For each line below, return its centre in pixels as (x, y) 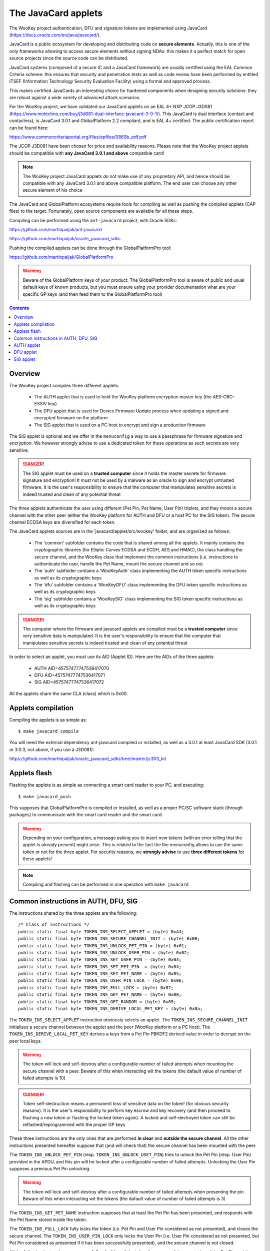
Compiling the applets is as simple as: (48, 720)
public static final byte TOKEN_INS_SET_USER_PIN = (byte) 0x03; (100, 960)
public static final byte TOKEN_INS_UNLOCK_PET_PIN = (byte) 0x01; (102, 946)
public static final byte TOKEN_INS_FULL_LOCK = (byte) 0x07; (96, 988)
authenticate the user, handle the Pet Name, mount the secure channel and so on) (118, 563)
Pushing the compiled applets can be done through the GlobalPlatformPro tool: (90, 248)
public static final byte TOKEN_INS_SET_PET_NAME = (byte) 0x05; (100, 974)
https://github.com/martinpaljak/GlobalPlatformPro (61, 257)
